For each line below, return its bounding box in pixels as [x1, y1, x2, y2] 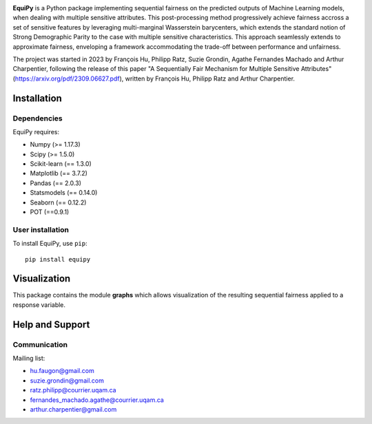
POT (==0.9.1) [30, 208, 70, 216]
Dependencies [12, 114, 63, 123]
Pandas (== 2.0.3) [30, 179, 82, 187]
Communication [12, 339, 68, 349]
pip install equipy [25, 255, 91, 263]
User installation [12, 224, 69, 234]
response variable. [12, 300, 65, 309]
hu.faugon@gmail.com [30, 367, 94, 375]
